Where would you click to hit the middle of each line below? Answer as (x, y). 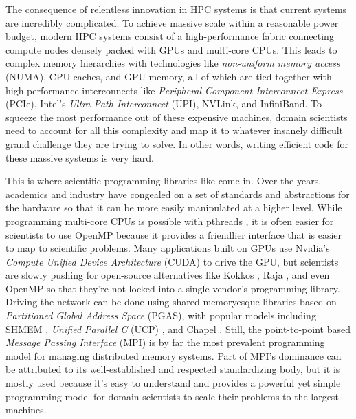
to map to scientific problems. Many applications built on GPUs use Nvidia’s (168, 248)
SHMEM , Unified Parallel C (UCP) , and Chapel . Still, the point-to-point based (178, 329)
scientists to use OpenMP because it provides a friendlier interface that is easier (174, 234)
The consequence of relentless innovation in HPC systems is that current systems (176, 9)
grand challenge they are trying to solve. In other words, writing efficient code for (177, 143)
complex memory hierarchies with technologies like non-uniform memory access (173, 63)
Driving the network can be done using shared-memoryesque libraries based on (171, 302)
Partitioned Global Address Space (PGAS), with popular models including (161, 315)
